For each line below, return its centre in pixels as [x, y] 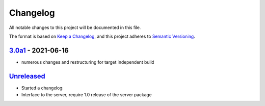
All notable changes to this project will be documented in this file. [75, 27]
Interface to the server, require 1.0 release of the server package [87, 95]
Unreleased [27, 76]
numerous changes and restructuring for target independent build [88, 62]
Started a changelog [42, 88]
